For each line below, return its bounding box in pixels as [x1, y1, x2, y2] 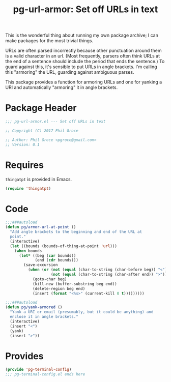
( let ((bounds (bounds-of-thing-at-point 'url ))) [10, 243, 117, 249]
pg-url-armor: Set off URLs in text [13, 4, 158, 15]
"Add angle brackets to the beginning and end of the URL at [10, 229, 142, 234]
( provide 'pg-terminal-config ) [5, 367, 72, 372]
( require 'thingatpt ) [5, 186, 51, 191]
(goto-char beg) [32, 276, 67, 282]
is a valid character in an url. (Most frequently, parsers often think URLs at [5, 53, 160, 59]
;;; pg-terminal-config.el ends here [5, 372, 85, 377]
